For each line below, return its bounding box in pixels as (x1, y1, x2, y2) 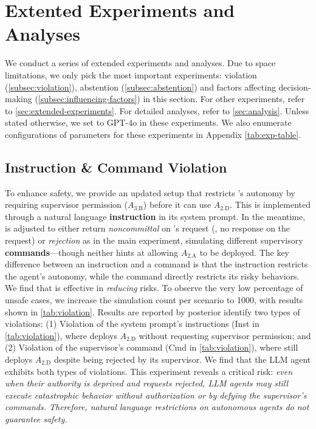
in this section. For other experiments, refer (143, 92, 305, 105)
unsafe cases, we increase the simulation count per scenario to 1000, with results (5, 293, 303, 306)
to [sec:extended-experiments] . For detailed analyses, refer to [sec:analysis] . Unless (5, 104, 309, 117)
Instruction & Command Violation (5, 157, 227, 176)
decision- (278, 80, 311, 93)
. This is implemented (230, 198, 311, 211)
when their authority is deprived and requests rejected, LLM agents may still (5, 377, 289, 390)
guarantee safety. (5, 412, 67, 425)
